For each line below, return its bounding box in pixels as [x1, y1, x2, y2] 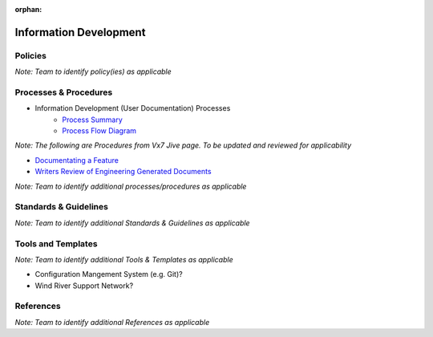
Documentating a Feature [34, 155, 119, 164]
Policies [14, 50, 47, 61]
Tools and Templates [14, 238, 98, 249]
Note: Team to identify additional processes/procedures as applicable [14, 181, 247, 191]
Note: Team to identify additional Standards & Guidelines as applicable [14, 217, 250, 228]
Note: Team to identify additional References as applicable [14, 317, 210, 327]
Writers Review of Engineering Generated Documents [34, 167, 212, 177]
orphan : [14, 5, 42, 14]
